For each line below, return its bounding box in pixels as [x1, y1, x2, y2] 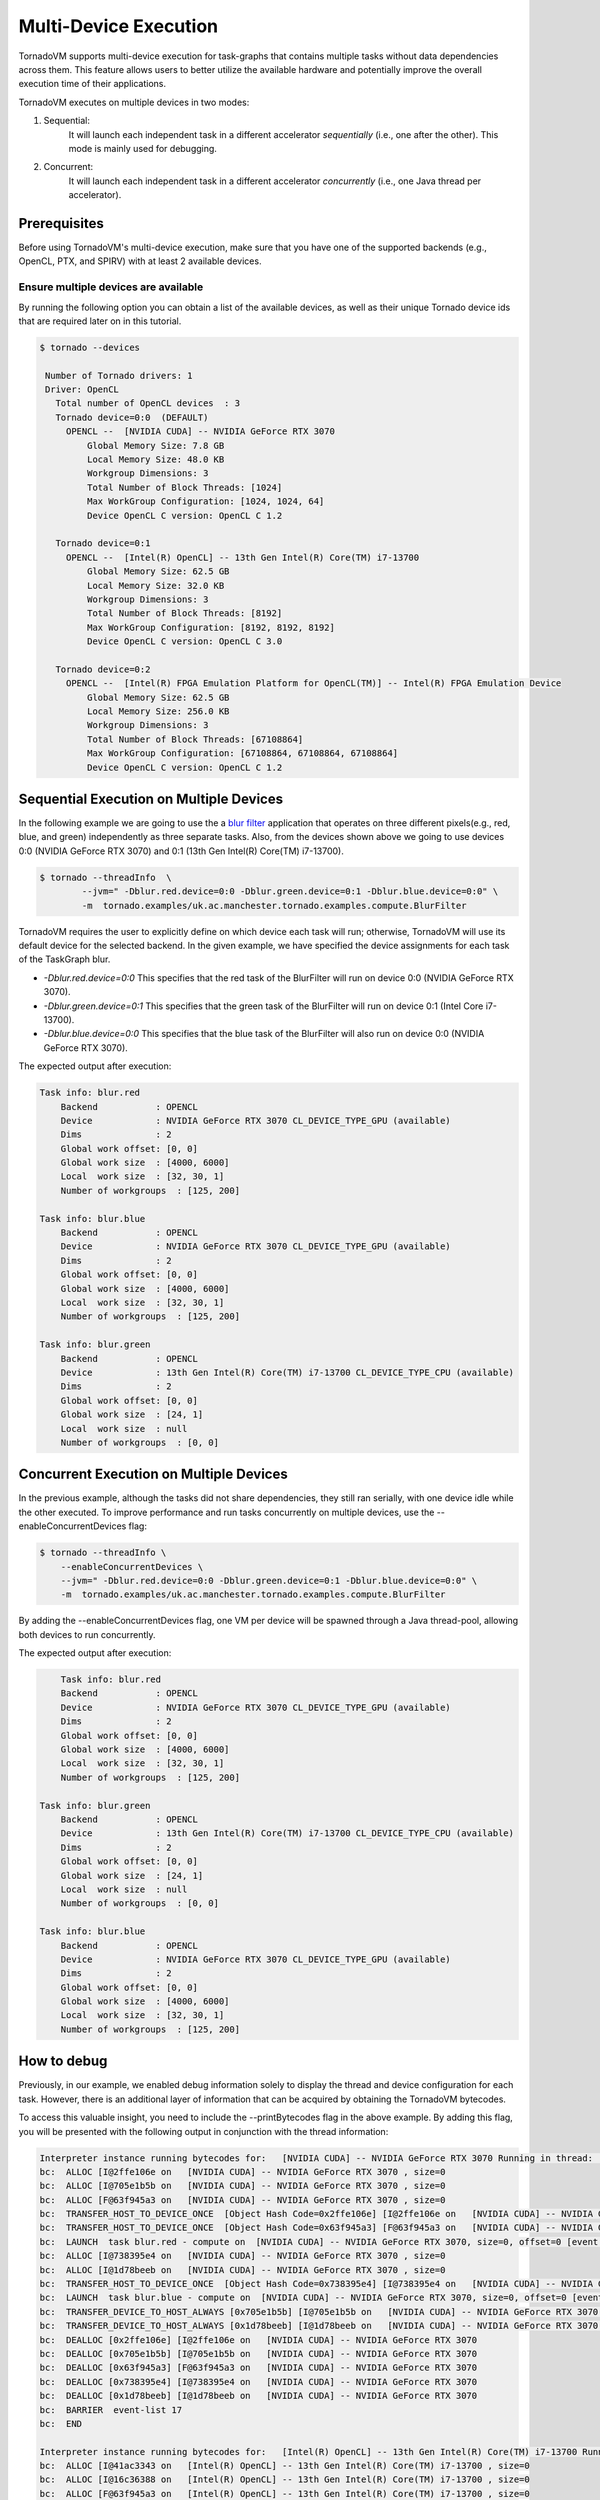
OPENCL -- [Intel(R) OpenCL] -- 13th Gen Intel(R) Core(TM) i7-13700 [65, 551, 420, 563]
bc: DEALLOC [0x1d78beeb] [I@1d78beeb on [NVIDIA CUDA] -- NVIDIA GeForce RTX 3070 [39, 2390, 478, 2402]
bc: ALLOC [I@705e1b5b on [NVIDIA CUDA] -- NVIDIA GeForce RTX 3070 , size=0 [39, 2180, 446, 2192]
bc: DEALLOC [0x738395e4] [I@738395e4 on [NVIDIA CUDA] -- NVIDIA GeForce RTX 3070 [39, 2376, 478, 2387]
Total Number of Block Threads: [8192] [86, 608, 283, 619]
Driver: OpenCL [45, 384, 120, 395]
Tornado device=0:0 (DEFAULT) [55, 411, 209, 423]
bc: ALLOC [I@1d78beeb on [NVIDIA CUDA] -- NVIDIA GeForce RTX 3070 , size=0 [39, 2264, 446, 2275]
